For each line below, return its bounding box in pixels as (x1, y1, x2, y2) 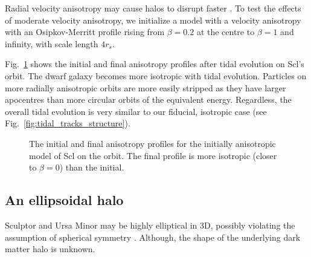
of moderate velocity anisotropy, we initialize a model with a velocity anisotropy (5, 13, 301, 26)
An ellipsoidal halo (5, 190, 124, 209)
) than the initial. (59, 161, 124, 174)
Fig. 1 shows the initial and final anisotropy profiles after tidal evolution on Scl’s (5, 57, 304, 70)
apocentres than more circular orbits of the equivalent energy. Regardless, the (5, 93, 292, 106)
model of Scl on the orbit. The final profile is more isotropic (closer (29, 149, 277, 161)
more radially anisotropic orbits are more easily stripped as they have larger (5, 81, 286, 94)
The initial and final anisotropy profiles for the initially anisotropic (29, 137, 276, 149)
